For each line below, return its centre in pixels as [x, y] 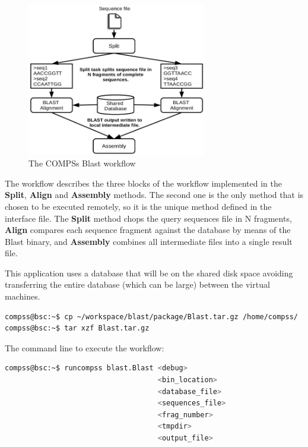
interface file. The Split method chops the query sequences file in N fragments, [148, 218]
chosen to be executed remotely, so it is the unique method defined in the [138, 206]
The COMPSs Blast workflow [82, 163]
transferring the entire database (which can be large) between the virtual [137, 284]
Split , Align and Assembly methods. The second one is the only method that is [154, 195]
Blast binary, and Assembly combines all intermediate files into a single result [149, 241]
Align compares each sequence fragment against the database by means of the [148, 230]
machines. [23, 296]
